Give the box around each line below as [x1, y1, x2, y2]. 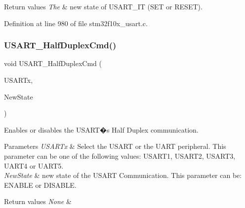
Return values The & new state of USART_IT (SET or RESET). [4, 1, 203, 11]
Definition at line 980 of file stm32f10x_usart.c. [4, 18, 148, 28]
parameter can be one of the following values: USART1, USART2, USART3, [4, 150, 236, 161]
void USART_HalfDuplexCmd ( [4, 58, 102, 69]
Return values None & [4, 196, 72, 207]
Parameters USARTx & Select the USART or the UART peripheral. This [4, 141, 226, 151]
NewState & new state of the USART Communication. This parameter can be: [4, 170, 242, 180]
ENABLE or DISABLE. [4, 179, 77, 190]
